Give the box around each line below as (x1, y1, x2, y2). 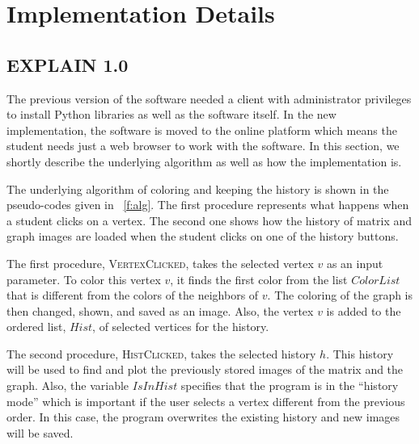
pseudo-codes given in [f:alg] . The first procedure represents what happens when (6, 196, 409, 213)
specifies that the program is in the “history (180, 377, 399, 394)
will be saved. (6, 424, 74, 441)
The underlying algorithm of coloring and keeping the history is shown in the (6, 180, 389, 197)
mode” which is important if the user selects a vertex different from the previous (6, 392, 405, 409)
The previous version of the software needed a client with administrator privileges (6, 90, 412, 107)
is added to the (326, 302, 401, 319)
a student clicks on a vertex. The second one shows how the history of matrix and (6, 212, 413, 228)
